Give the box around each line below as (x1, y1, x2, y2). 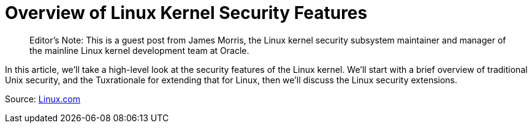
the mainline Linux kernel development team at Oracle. (29, 45, 249, 56)
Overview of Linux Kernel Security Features (5, 2, 368, 23)
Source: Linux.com (5, 93, 81, 104)
